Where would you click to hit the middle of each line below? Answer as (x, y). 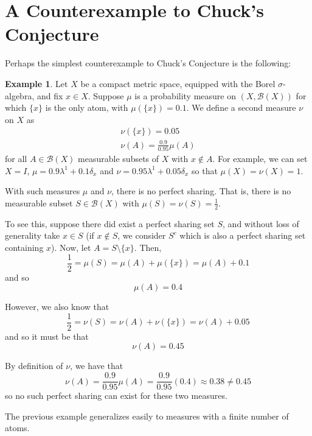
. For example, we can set (260, 159)
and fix (50, 95)
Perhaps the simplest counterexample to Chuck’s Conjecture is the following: (148, 63)
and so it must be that (47, 336)
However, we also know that (57, 307)
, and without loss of (261, 223)
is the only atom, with (87, 107)
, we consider (142, 235)
